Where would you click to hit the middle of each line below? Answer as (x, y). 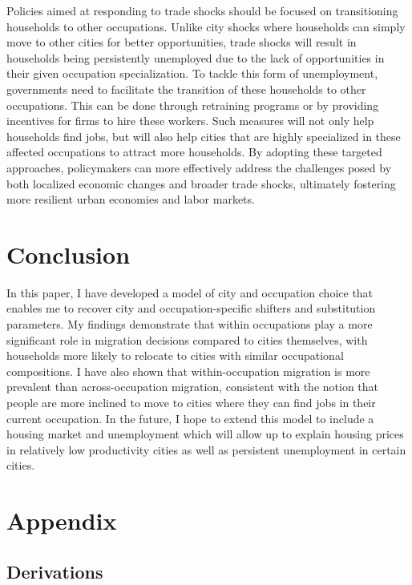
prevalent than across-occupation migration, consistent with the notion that (193, 387)
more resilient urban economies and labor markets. (131, 199)
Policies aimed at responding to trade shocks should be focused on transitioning (202, 10)
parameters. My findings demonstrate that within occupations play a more (190, 324)
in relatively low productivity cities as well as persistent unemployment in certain (206, 449)
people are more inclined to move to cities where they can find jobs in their (191, 402)
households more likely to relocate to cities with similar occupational (175, 355)
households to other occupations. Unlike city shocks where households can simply (206, 26)
